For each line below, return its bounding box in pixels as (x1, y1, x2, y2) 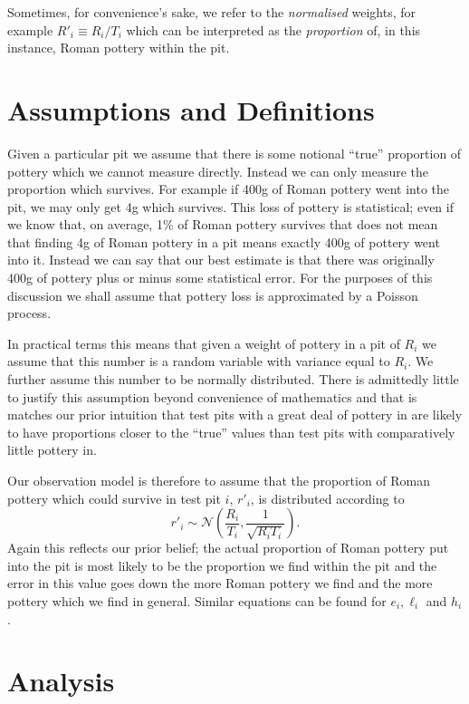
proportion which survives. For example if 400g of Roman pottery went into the (7, 179, 450, 198)
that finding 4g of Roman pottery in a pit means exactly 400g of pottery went (7, 232, 440, 251)
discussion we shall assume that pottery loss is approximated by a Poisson (7, 285, 418, 304)
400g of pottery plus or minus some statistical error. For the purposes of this (7, 268, 433, 287)
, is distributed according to (250, 488, 405, 507)
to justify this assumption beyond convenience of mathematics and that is (7, 387, 417, 406)
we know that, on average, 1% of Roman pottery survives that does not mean (7, 215, 438, 234)
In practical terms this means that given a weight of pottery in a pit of (7, 333, 400, 352)
